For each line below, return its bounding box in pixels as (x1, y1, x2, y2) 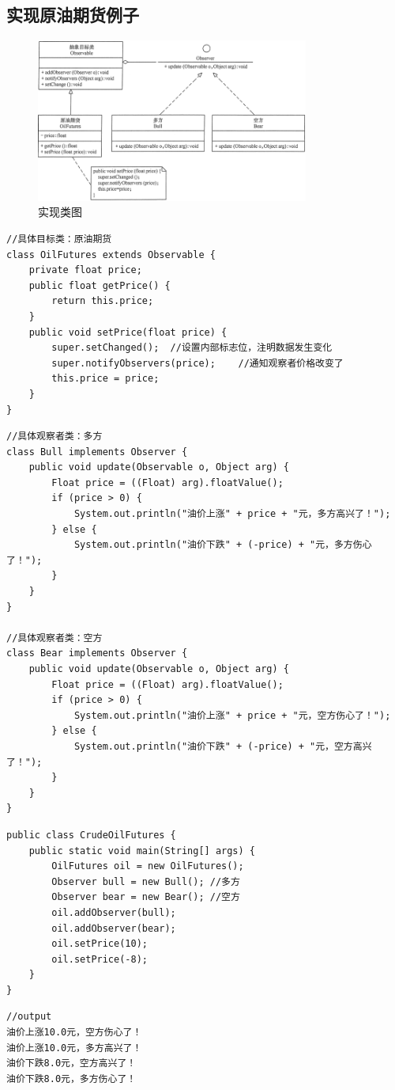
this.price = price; (51, 373, 160, 385)
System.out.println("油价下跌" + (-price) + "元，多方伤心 (73, 539, 372, 551)
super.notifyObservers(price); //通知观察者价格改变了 (51, 357, 344, 369)
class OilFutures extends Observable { (6, 249, 216, 260)
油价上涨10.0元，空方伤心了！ (6, 1027, 142, 1039)
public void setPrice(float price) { (28, 326, 228, 338)
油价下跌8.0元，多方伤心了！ (6, 1073, 137, 1084)
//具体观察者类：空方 (6, 632, 103, 644)
